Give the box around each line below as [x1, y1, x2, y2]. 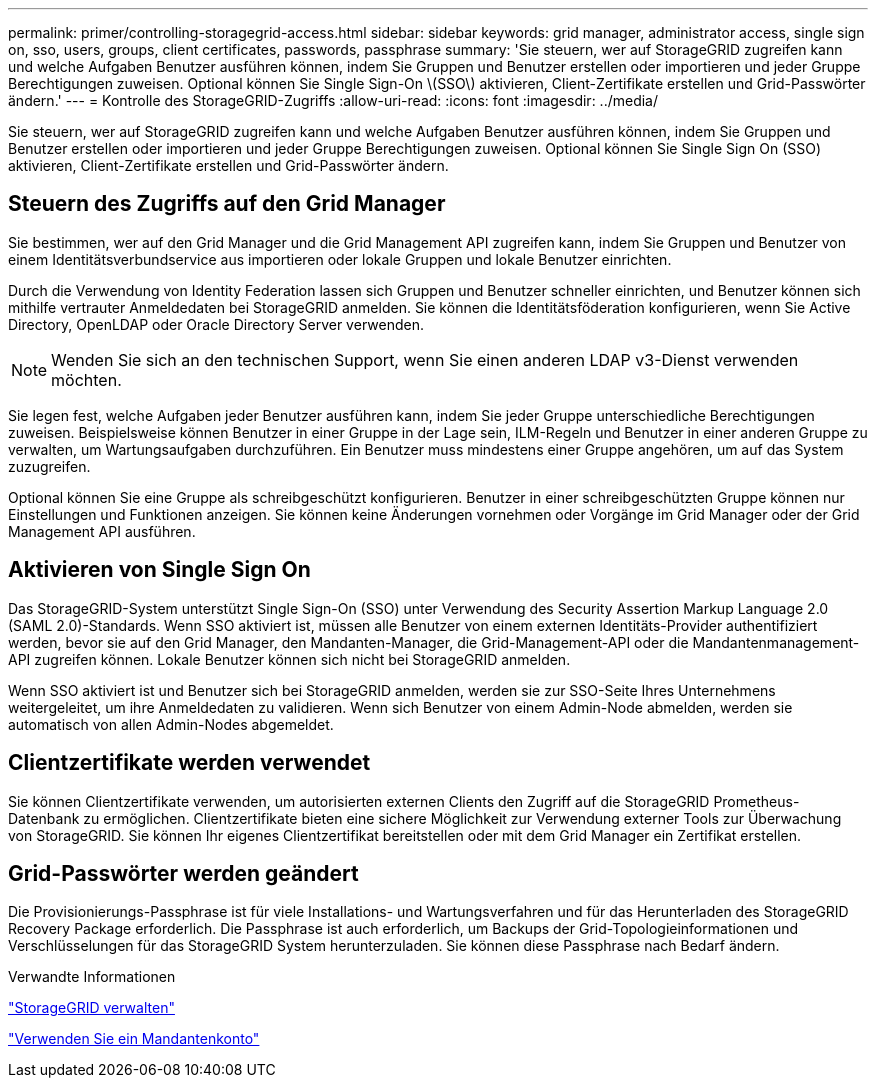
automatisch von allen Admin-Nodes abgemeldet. [8, 715, 334, 733]
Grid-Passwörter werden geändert [8, 860, 359, 886]
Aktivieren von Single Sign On [8, 557, 311, 583]
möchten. [51, 369, 122, 390]
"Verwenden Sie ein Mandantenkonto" [8, 1030, 260, 1048]
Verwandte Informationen [8, 968, 176, 986]
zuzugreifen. [8, 457, 91, 475]
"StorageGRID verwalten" [8, 999, 175, 1017]
